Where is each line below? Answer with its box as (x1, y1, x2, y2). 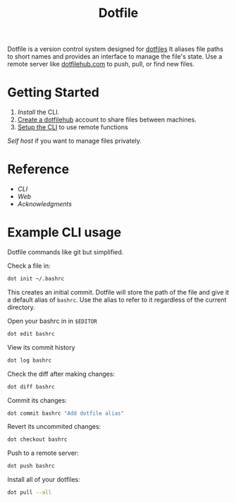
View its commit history (7, 343, 75, 351)
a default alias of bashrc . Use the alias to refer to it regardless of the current (7, 295, 227, 304)
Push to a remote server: (7, 449, 79, 457)
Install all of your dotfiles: (7, 475, 80, 484)
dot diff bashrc (7, 383, 55, 390)
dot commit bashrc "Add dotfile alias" (7, 410, 125, 417)
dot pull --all (7, 489, 52, 496)
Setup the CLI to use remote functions (17, 123, 128, 131)
